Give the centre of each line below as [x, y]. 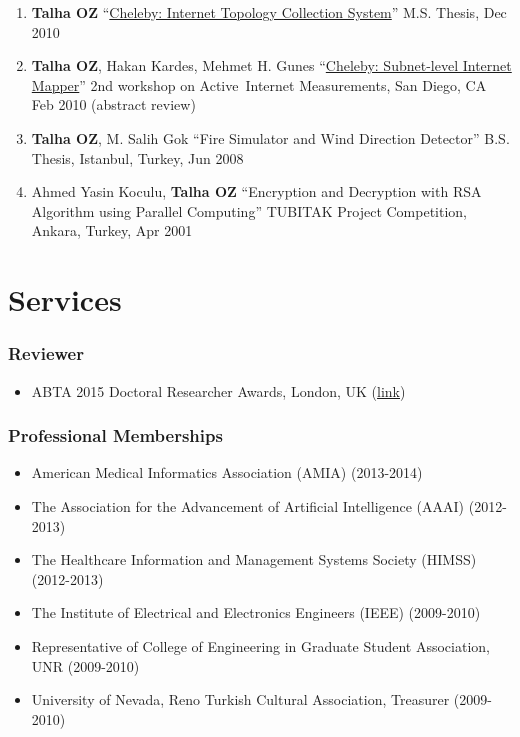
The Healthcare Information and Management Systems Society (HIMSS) [254, 559]
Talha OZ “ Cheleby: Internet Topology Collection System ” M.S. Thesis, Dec [269, 12]
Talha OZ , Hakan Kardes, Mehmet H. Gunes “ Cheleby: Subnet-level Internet [271, 65]
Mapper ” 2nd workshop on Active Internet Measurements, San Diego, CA [259, 84]
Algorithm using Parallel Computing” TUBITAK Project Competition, [249, 210]
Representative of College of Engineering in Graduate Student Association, [260, 645]
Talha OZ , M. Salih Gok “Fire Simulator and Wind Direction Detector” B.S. [270, 137]
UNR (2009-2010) [85, 665]
